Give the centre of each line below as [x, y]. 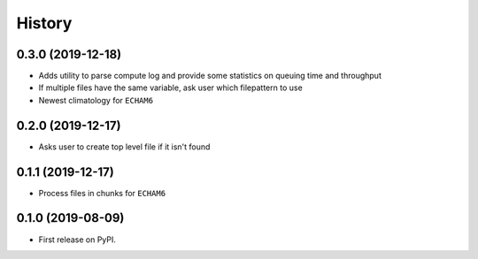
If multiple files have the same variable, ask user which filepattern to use [170, 88]
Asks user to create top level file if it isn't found [124, 147]
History [44, 23]
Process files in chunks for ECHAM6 [102, 193]
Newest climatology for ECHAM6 [96, 100]
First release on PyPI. [77, 240]
